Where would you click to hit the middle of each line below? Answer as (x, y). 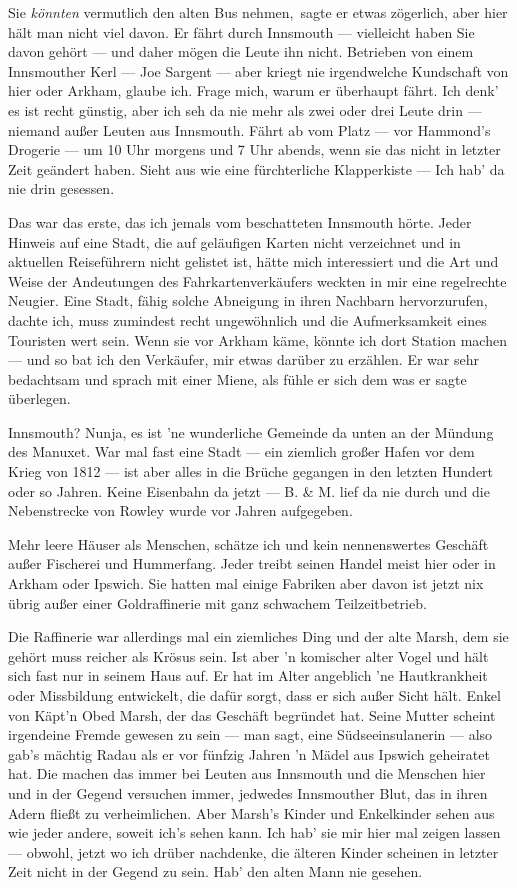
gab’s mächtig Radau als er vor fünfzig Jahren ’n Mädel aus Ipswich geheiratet (249, 753)
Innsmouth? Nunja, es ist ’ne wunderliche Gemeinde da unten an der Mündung (251, 431)
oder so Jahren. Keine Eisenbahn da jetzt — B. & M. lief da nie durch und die (249, 490)
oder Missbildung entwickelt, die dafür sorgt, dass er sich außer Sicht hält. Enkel (254, 695)
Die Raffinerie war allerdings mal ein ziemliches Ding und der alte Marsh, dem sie (258, 636)
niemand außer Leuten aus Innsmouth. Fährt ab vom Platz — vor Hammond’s (249, 129)
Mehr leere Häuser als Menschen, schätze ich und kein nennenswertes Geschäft (248, 543)
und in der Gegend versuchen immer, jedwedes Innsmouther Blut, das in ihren (248, 792)
